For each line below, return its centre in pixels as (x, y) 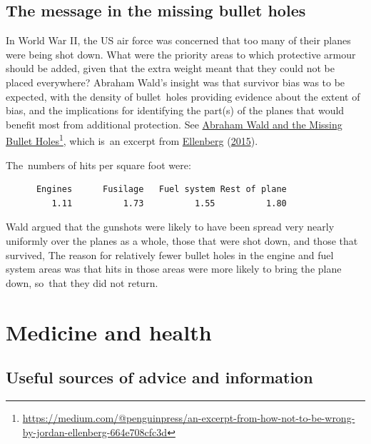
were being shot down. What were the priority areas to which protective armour (181, 54)
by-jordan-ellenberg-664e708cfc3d (95, 432)
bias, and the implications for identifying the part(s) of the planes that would (175, 110)
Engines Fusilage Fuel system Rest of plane (161, 190)
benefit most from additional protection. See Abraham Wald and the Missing (174, 124)
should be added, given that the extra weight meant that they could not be (170, 68)
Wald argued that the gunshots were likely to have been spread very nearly (170, 227)
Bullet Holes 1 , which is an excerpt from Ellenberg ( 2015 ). (132, 140)
